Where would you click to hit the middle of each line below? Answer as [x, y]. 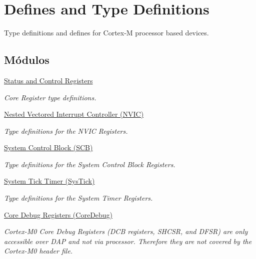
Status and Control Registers [48, 80]
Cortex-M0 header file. [38, 251]
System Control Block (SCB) [48, 147]
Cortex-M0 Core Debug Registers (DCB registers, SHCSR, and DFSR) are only [126, 231]
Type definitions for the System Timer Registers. [78, 198]
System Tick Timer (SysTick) [49, 181]
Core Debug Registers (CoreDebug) [58, 214]
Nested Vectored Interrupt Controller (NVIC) [74, 114]
